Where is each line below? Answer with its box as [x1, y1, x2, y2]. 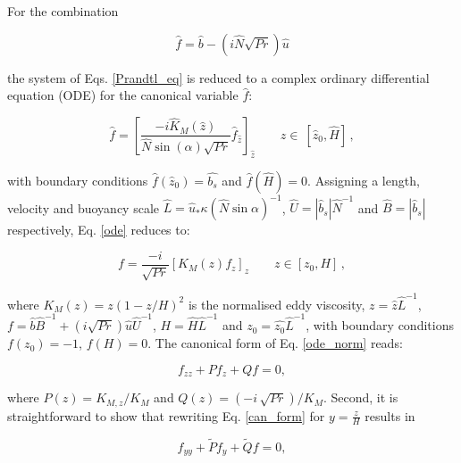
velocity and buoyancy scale [7, 198, 160, 217]
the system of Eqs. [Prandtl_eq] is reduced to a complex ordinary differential [7, 68, 430, 87]
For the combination [7, 2, 119, 20]
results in [365, 406, 415, 425]
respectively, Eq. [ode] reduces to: [7, 220, 190, 239]
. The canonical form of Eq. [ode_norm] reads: [147, 334, 403, 352]
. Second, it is [323, 388, 398, 407]
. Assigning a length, [307, 170, 420, 189]
